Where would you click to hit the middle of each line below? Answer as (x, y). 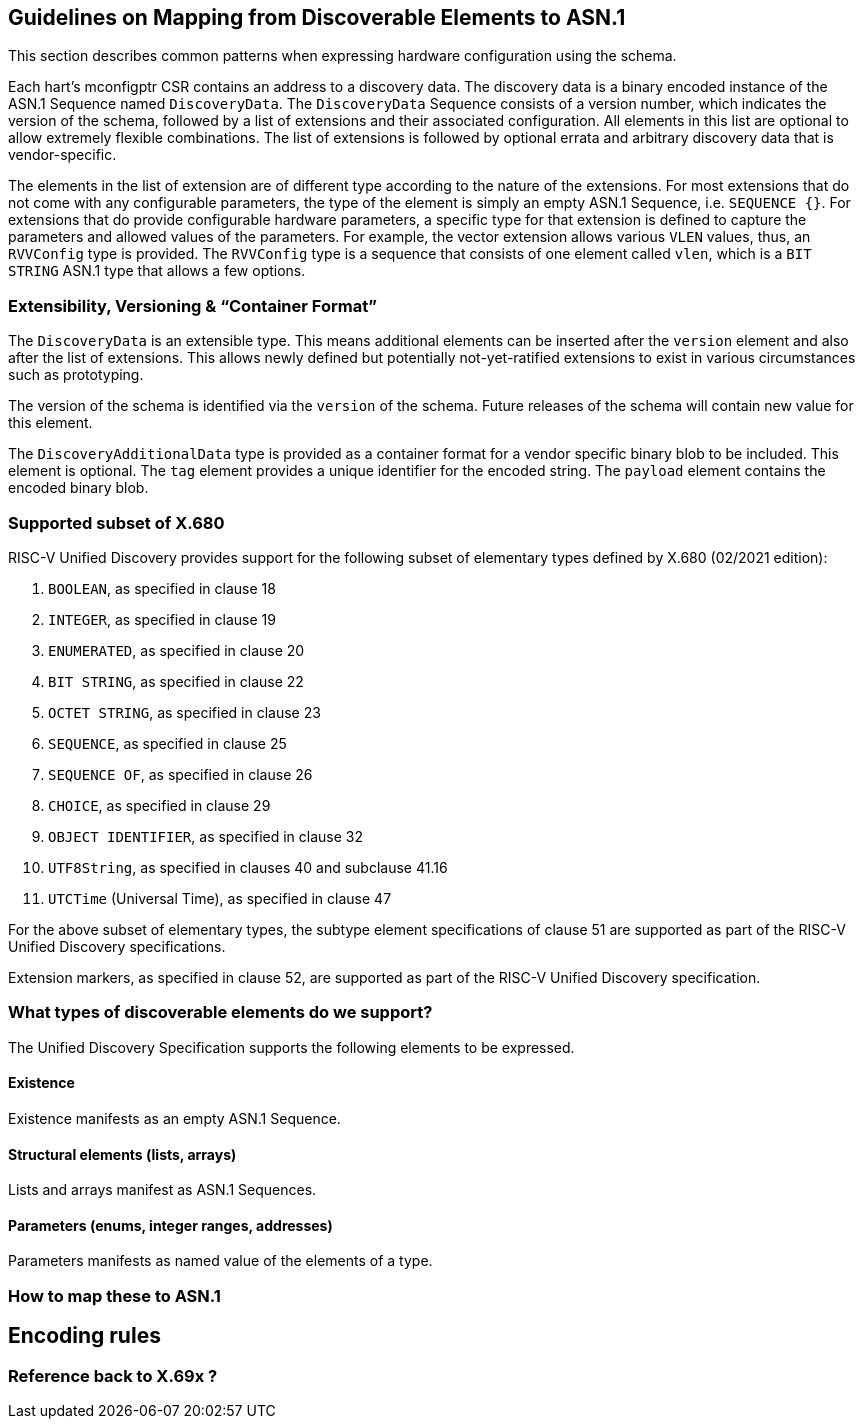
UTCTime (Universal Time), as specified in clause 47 (220, 898)
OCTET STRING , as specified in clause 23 (184, 712)
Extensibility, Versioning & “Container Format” (193, 305)
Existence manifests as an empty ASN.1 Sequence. (174, 1118)
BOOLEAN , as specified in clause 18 (162, 588)
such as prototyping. (76, 375)
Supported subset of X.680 (116, 522)
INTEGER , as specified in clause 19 (162, 619)
